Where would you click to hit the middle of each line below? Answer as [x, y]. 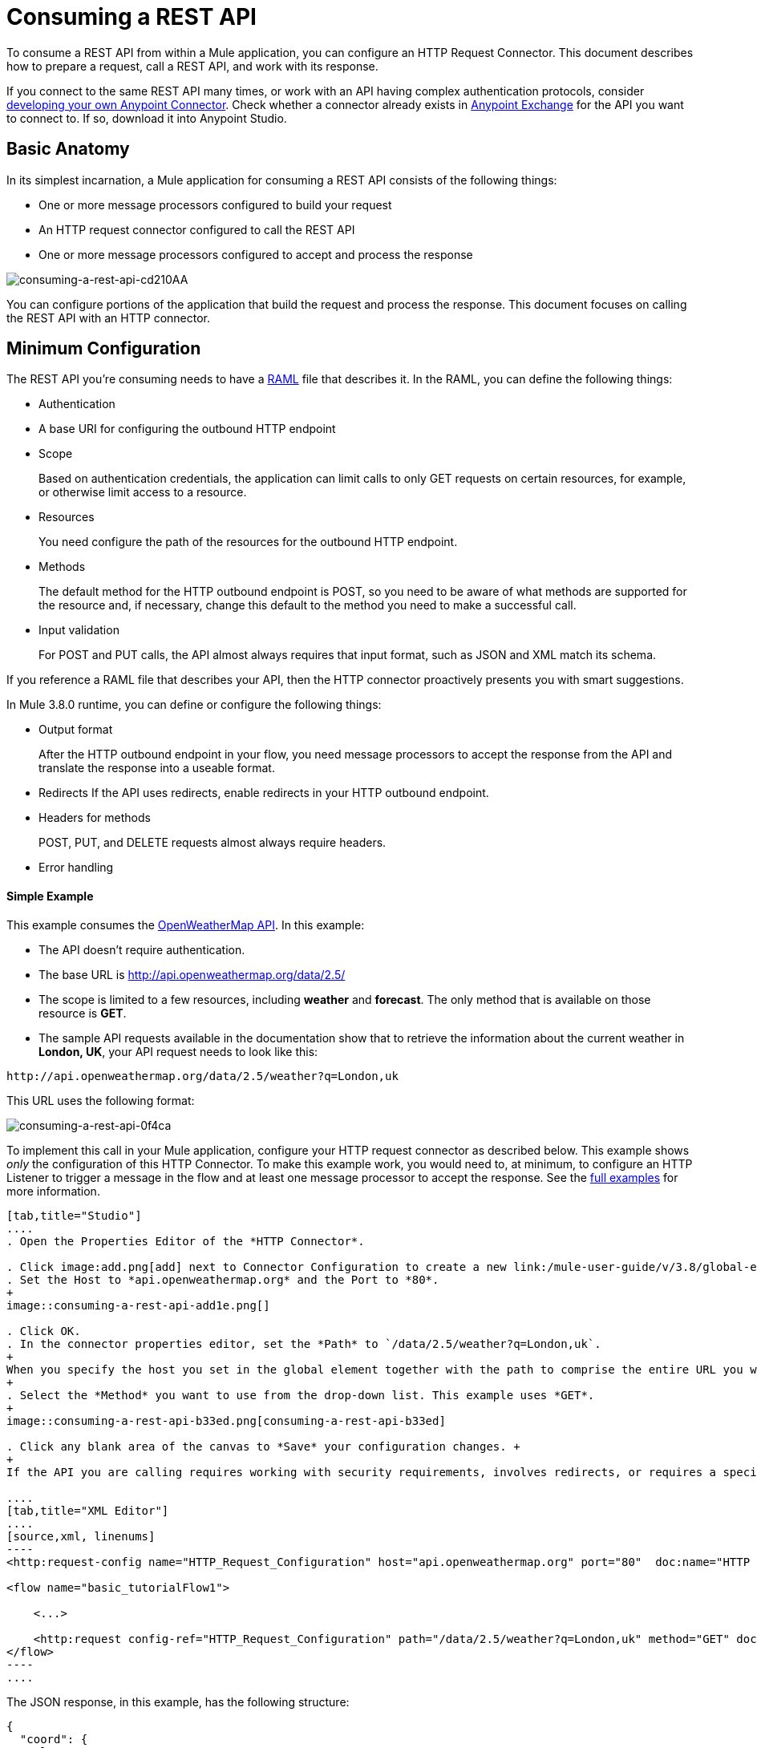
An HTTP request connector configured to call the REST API [197, 229]
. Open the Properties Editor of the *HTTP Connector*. [186, 1241]
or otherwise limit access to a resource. [143, 492]
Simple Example [50, 896]
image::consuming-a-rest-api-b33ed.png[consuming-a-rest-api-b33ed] [226, 1420]
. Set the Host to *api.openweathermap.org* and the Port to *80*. [223, 1279]
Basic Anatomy [68, 149]
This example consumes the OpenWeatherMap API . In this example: [186, 925]
